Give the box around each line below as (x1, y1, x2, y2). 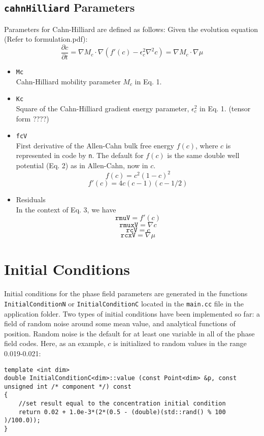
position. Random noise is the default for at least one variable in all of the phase (4, 328, 255, 338)
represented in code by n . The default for (16, 150, 144, 161)
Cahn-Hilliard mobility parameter (16, 76, 121, 86)
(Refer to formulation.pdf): (4, 34, 88, 44)
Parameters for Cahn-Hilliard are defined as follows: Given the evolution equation (4, 23, 258, 34)
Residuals (16, 194, 46, 205)
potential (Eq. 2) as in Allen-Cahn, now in (16, 160, 148, 171)
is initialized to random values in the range (113, 338, 247, 349)
